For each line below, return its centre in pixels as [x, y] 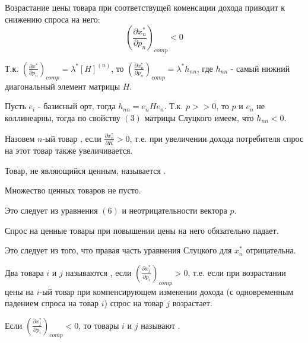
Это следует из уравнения [51, 210]
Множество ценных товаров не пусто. [73, 190]
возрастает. [192, 303]
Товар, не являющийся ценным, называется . [85, 170]
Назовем [20, 138]
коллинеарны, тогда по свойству [63, 117]
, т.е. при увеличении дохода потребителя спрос [217, 138]
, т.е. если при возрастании [237, 272]
